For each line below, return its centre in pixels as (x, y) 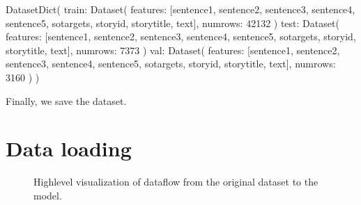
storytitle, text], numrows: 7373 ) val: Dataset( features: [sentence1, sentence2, (173, 50)
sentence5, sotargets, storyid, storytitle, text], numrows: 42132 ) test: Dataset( (172, 23)
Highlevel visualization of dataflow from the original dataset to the (176, 182)
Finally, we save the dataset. (66, 100)
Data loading (69, 148)
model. (48, 195)
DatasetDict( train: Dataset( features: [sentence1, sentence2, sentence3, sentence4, (180, 9)
